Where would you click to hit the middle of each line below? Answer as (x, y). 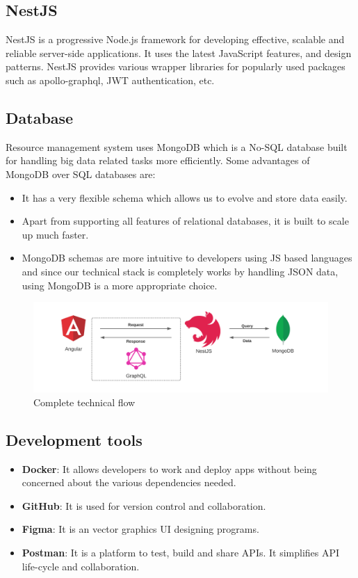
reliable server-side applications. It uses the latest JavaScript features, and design (179, 53)
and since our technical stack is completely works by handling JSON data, (180, 271)
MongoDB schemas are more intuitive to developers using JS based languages (187, 258)
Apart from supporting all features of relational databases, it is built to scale (185, 221)
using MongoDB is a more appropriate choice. (120, 285)
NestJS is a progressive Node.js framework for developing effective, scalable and (175, 39)
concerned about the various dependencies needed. (129, 482)
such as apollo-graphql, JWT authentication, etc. (110, 80)
